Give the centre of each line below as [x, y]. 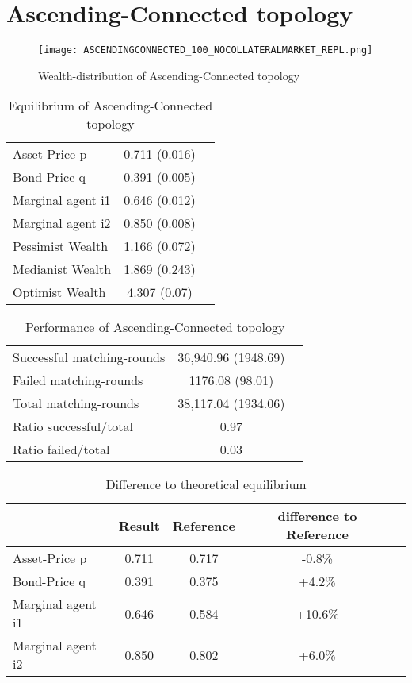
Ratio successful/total [73, 426]
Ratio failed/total [61, 450]
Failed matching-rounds [78, 380]
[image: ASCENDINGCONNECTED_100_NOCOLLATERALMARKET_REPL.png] [206, 50]
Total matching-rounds [76, 403]
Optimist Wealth [59, 292]
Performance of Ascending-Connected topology [155, 327]
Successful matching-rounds [89, 357]
